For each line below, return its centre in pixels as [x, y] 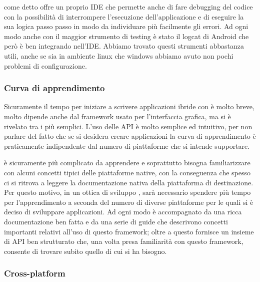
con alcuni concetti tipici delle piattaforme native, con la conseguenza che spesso [127, 172]
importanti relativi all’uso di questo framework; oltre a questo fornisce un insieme [129, 231]
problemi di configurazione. [45, 65]
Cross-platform [35, 273]
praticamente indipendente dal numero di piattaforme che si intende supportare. [127, 146]
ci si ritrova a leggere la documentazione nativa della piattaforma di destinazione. [129, 182]
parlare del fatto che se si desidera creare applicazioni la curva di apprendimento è [130, 136]
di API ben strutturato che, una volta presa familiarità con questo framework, [124, 241]
